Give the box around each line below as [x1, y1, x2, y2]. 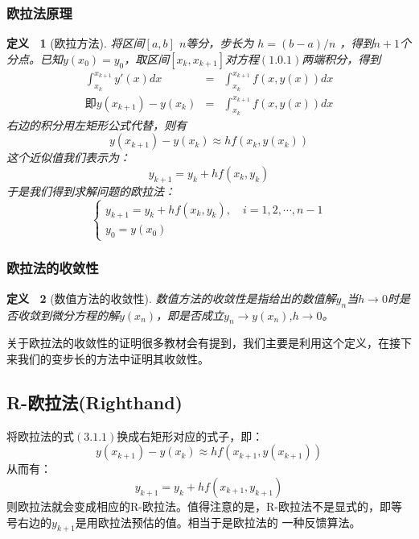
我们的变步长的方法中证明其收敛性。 [17, 350, 209, 367]
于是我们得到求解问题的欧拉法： [6, 182, 175, 199]
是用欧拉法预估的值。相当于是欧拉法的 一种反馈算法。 [75, 513, 361, 530]
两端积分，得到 [302, 50, 381, 67]
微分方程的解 [51, 306, 119, 323]
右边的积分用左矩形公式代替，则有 [6, 116, 187, 133]
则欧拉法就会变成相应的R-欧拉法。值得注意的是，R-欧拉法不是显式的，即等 [6, 497, 402, 514]
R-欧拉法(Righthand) [6, 389, 183, 414]
